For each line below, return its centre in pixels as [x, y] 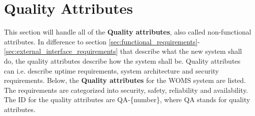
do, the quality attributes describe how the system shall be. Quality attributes [122, 60]
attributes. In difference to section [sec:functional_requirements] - [102, 41]
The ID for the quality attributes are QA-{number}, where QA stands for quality [127, 99]
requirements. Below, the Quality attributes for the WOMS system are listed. [125, 80]
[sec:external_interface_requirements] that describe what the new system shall [123, 51]
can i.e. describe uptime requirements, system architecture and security [111, 70]
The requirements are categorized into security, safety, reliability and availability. [126, 90]
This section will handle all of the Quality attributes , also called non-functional [128, 32]
